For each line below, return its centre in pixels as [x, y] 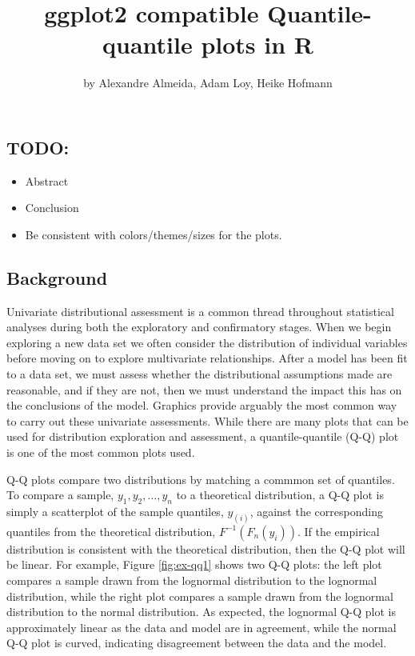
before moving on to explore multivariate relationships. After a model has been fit [207, 358]
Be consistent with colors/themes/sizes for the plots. [154, 234]
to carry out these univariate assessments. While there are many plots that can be [207, 420]
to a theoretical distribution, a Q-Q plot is [280, 495]
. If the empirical [338, 531]
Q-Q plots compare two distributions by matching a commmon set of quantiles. [201, 479]
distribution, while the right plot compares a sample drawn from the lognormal [200, 596]
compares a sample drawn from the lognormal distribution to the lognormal [192, 580]
